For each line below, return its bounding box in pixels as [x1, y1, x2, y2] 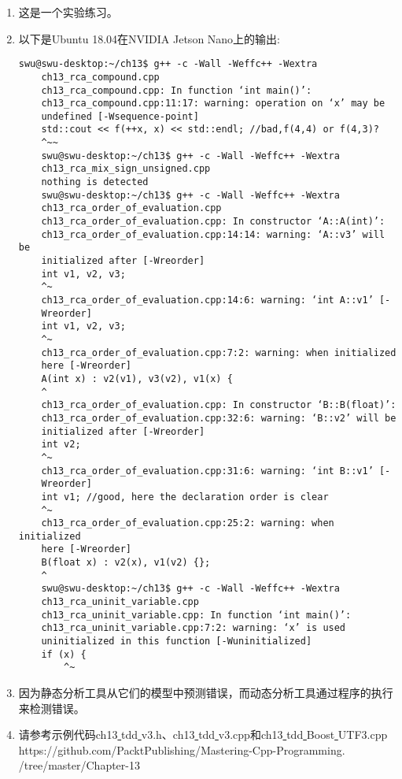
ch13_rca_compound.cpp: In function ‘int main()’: [41, 84, 312, 96]
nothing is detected [41, 176, 149, 188]
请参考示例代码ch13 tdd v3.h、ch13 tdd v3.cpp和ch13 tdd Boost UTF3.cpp [18, 726, 388, 743]
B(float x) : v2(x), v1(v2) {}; [41, 557, 211, 569]
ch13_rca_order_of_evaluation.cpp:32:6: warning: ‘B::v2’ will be [41, 412, 396, 424]
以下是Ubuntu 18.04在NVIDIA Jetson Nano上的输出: [18, 30, 281, 46]
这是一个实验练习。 [18, 4, 118, 20]
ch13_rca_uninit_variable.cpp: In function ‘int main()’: [41, 609, 352, 621]
